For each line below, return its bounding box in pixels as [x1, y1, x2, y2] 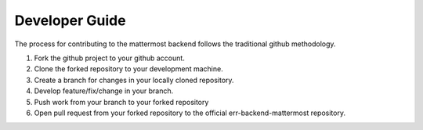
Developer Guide [14, 12, 126, 29]
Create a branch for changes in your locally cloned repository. [34, 75, 234, 85]
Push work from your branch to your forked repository [34, 97, 209, 107]
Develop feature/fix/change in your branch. [34, 86, 174, 96]
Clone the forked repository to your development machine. [34, 64, 223, 74]
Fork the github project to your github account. [34, 53, 186, 63]
